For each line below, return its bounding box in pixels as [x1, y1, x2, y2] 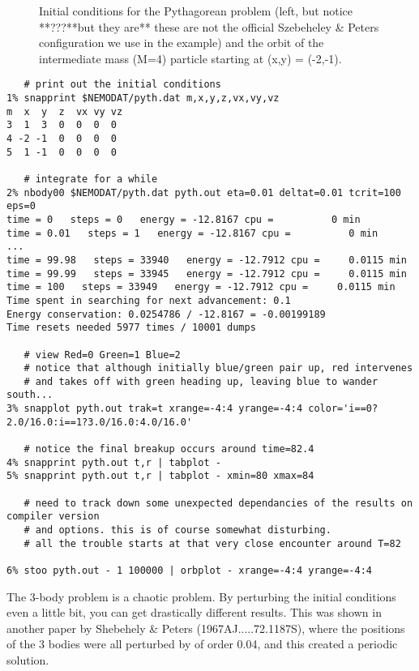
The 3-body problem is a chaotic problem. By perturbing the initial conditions [6, 588, 396, 605]
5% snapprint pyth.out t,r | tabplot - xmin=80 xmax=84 [6, 470, 314, 482]
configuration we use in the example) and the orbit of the [39, 34, 324, 51]
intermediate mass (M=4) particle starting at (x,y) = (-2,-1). [39, 49, 342, 66]
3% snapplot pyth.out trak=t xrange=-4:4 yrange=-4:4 [6, 403, 303, 415]
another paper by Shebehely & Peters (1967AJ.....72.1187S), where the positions [6, 619, 405, 636]
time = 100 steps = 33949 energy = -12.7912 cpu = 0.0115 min [6, 281, 395, 293]
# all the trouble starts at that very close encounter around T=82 [24, 537, 401, 549]
